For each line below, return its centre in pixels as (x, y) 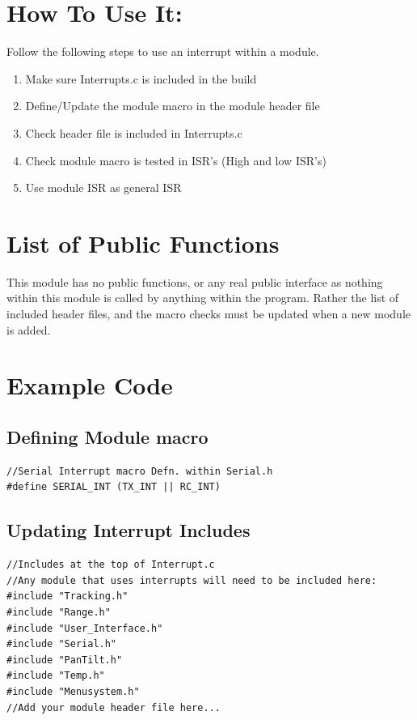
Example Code (90, 385)
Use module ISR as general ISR (103, 187)
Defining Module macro (107, 436)
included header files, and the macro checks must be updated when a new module (209, 313)
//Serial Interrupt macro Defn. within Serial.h (140, 471)
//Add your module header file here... (114, 707)
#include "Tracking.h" (67, 596)
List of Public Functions (143, 243)
